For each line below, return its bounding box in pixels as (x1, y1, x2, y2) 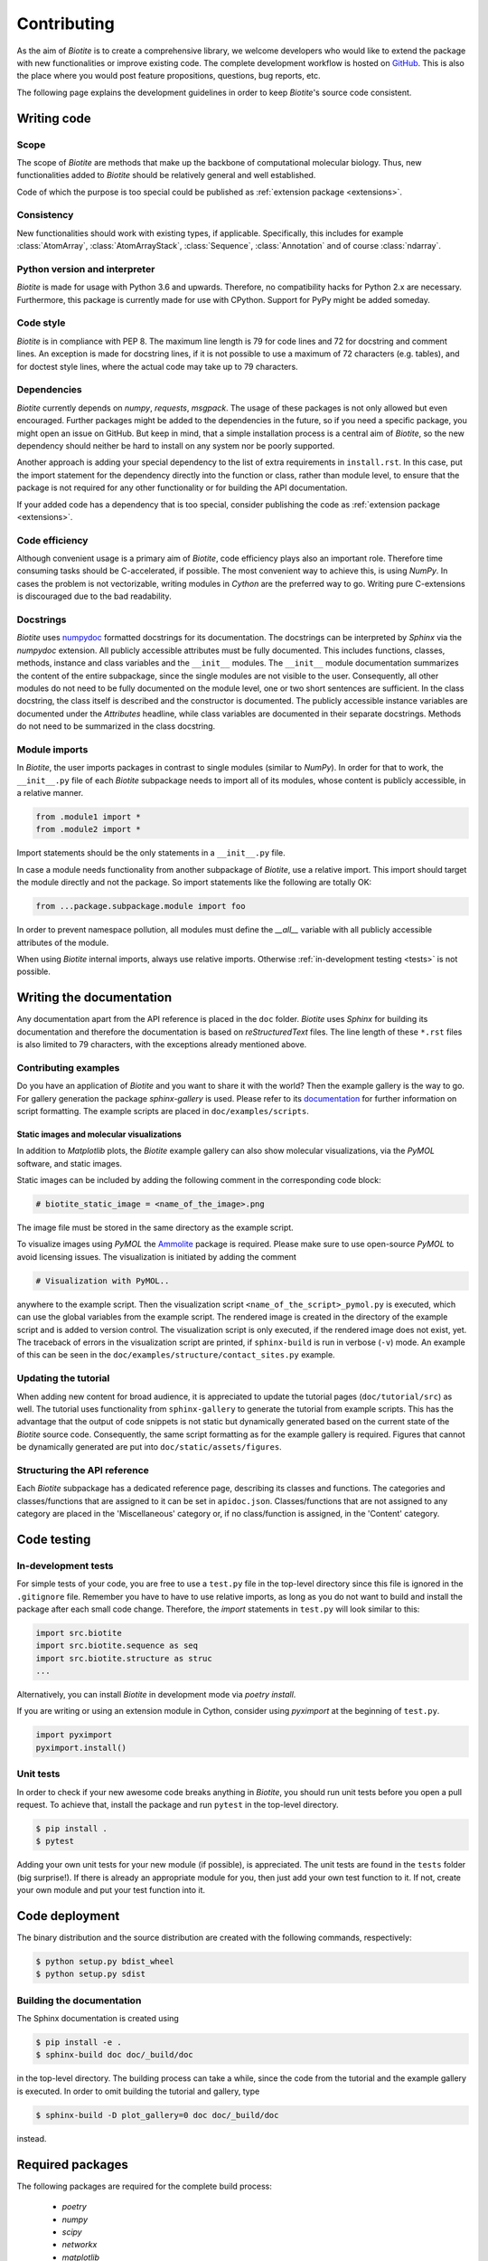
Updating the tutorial (16, 1372, 110, 1385)
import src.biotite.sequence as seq (35, 1641, 199, 1651)
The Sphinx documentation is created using (16, 2013, 180, 2024)
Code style (16, 317, 66, 329)
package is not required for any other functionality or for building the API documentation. (16, 482, 348, 493)
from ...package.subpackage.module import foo (35, 901, 246, 912)
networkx (61, 2239, 98, 2250)
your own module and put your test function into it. (16, 1885, 206, 1896)
